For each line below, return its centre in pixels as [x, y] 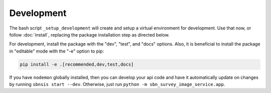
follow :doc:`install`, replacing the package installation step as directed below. [90, 34]
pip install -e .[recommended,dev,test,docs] [77, 64]
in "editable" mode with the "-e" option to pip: [57, 51]
